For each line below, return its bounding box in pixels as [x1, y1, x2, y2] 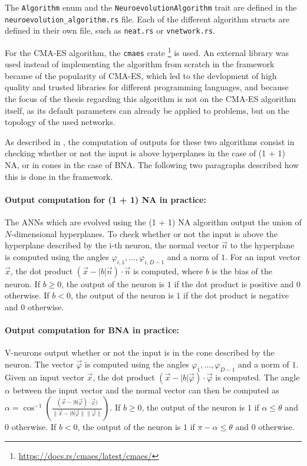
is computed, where [133, 264, 203, 277]
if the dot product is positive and [174, 277, 294, 290]
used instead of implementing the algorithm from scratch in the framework [5, 58, 275, 70]
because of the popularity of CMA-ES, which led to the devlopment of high [5, 69, 277, 81]
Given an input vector [5, 370, 84, 383]
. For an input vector [225, 250, 301, 262]
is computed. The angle [215, 370, 300, 383]
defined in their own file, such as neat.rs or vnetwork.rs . [5, 24, 216, 37]
